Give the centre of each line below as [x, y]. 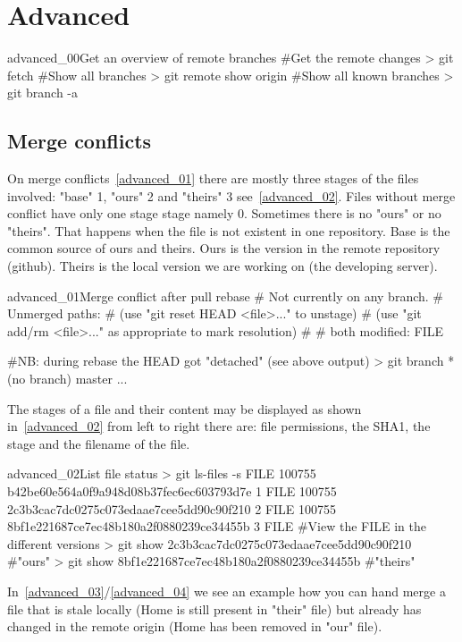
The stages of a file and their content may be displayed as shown [185, 408]
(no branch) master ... [67, 379]
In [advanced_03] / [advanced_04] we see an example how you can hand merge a [227, 591]
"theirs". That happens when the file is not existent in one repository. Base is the [229, 230]
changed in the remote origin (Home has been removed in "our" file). [195, 626]
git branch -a [42, 93]
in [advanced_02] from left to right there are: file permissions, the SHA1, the [219, 426]
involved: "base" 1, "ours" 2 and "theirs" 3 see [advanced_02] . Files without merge [231, 195]
